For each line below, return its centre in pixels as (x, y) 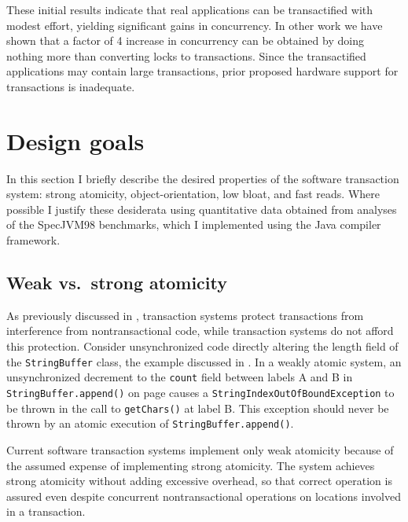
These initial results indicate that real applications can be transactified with (190, 9)
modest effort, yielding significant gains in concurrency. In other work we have (195, 25)
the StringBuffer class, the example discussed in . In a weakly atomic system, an (204, 361)
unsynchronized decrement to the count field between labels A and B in (180, 377)
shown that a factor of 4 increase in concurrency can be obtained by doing (185, 40)
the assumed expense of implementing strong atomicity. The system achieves (191, 465)
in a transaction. (46, 511)
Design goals (75, 140)
